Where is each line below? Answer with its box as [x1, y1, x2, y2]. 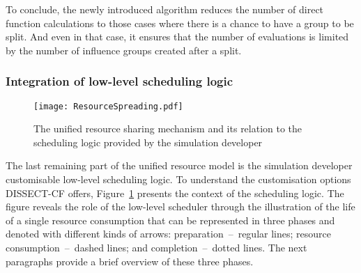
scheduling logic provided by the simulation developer [33, 134, 263, 149]
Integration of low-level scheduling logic [6, 72, 233, 90]
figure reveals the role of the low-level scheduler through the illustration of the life [6, 199, 355, 214]
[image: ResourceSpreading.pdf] [33, 101, 183, 111]
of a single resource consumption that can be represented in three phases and [6, 212, 335, 227]
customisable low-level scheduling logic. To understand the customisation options [6, 172, 351, 187]
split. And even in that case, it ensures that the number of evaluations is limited [6, 29, 349, 44]
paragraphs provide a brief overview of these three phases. [6, 253, 254, 268]
